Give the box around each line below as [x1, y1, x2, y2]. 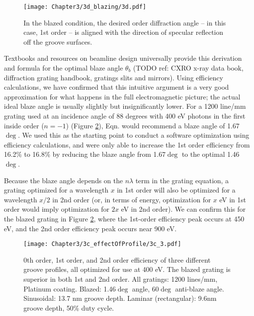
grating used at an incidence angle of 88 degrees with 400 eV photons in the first [4, 111, 246, 121]
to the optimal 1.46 [182, 149, 240, 159]
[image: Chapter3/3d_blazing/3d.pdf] [23, 3, 146, 10]
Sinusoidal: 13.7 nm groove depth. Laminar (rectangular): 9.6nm [23, 293, 217, 303]
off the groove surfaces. [23, 36, 92, 47]
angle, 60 [132, 283, 159, 293]
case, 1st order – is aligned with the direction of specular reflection [23, 27, 224, 37]
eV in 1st [219, 194, 246, 204]
